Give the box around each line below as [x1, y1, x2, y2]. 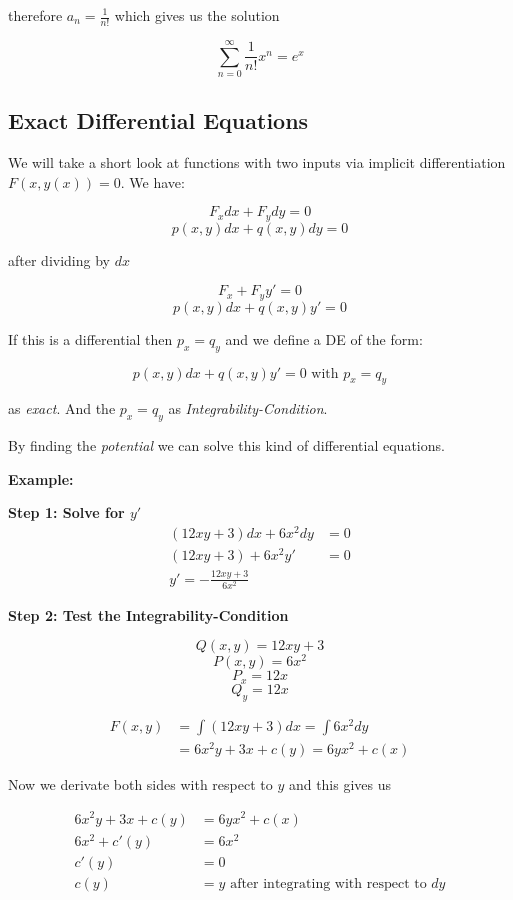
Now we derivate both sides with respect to [8, 773, 273, 794]
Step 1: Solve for [8, 502, 125, 523]
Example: [8, 468, 74, 489]
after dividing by [8, 249, 110, 270]
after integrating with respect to [230, 876, 427, 891]
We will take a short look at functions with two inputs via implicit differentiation [8, 152, 506, 173]
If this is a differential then [8, 328, 173, 349]
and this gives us [288, 773, 392, 794]
